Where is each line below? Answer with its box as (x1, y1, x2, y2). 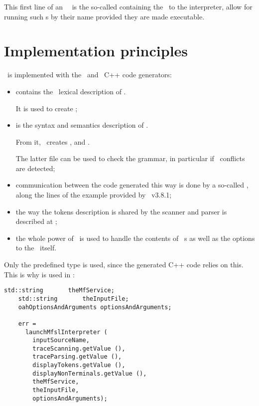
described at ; (15, 216, 57, 226)
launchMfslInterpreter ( (25, 328, 108, 336)
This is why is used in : (4, 269, 75, 279)
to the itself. (15, 242, 57, 253)
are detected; (15, 163, 55, 173)
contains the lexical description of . (15, 86, 126, 96)
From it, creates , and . (15, 136, 90, 147)
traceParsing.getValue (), (32, 353, 122, 361)
